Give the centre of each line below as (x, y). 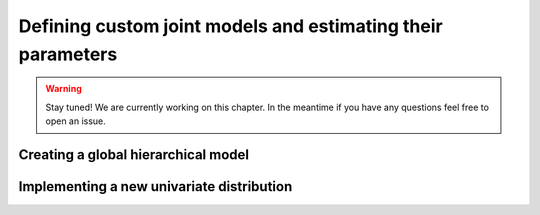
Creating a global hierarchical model (134, 154)
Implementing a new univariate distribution (155, 186)
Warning (63, 89)
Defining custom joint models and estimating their (231, 26)
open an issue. (76, 121)
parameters (68, 54)
